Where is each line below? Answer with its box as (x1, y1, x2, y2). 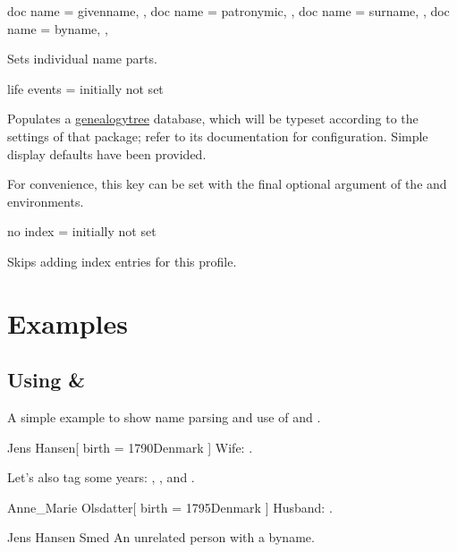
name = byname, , (7, 19, 108, 38)
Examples (7, 304, 128, 341)
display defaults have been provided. (7, 144, 207, 163)
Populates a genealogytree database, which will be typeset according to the (7, 109, 419, 128)
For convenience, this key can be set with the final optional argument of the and (7, 174, 447, 193)
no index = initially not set (7, 222, 157, 241)
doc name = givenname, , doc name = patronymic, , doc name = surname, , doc (7, 2, 450, 20)
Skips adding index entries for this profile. (7, 251, 237, 270)
